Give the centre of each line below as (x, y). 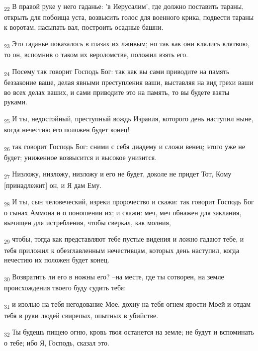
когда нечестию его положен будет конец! (67, 130)
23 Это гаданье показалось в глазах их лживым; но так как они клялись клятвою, (127, 44)
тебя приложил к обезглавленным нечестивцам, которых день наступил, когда (122, 250)
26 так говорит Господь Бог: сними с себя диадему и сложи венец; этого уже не (125, 147)
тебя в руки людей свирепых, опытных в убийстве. (81, 315)
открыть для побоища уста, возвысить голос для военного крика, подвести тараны (129, 17)
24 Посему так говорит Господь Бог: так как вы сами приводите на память (117, 72)
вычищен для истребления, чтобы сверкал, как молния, (87, 222)
